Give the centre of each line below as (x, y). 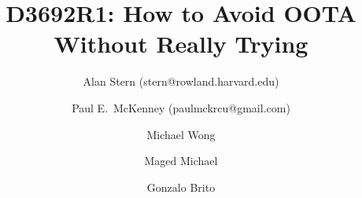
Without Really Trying (181, 44)
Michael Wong (181, 134)
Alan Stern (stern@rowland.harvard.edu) (181, 81)
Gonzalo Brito (181, 187)
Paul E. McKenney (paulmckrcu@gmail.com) (181, 107)
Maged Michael (181, 161)
